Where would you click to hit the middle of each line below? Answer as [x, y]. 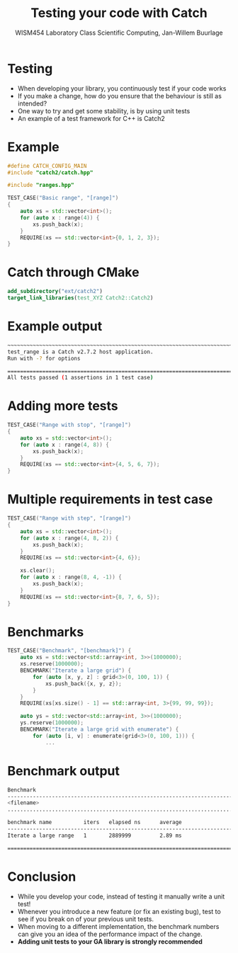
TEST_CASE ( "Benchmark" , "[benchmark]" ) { [69, 651]
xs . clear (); [38, 571]
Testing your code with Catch [119, 13]
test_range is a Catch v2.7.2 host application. [80, 352]
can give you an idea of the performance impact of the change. [110, 934]
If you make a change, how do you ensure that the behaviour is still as [119, 96]
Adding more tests [63, 406]
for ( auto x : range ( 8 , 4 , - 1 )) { [71, 577]
